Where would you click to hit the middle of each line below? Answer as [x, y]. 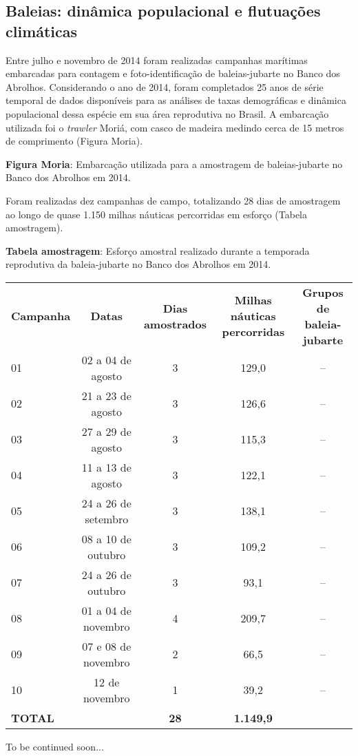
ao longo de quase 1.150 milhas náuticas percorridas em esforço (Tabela [157, 214]
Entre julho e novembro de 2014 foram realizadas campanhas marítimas [157, 60]
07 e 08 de [107, 646]
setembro [107, 518]
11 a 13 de [106, 467]
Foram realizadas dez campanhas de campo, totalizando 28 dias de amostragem [173, 200]
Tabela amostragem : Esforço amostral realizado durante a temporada [158, 250]
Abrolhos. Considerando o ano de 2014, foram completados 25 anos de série [165, 86]
